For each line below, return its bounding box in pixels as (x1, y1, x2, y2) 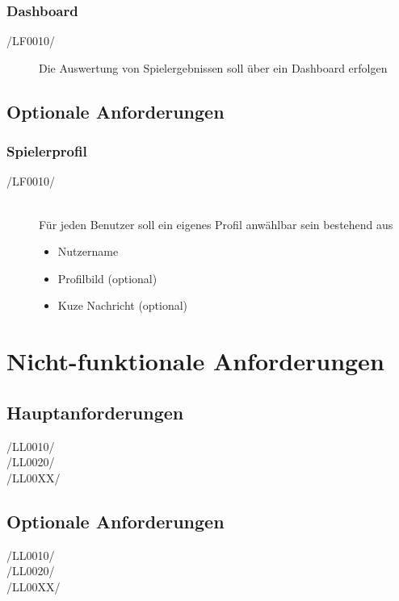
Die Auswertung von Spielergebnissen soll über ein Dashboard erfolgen (39, 59, 388, 76)
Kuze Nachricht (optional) (57, 297, 188, 314)
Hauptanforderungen (6, 399, 184, 424)
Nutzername (57, 243, 119, 260)
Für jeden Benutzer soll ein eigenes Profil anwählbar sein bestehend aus (39, 215, 393, 232)
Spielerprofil (6, 141, 87, 161)
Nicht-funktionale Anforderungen (6, 344, 384, 378)
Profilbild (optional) (57, 269, 157, 286)
